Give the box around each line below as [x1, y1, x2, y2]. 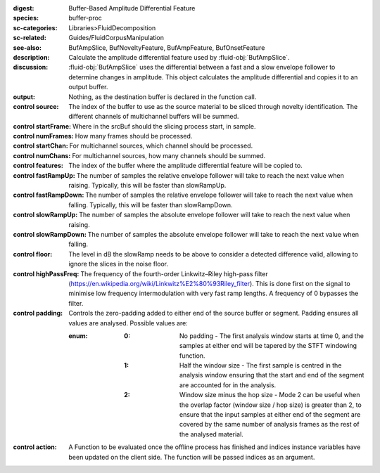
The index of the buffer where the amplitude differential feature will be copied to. [68, 162, 303, 170]
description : [13, 53, 50, 61]
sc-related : [13, 34, 47, 42]
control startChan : [13, 141, 68, 150]
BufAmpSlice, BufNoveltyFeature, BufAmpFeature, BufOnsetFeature [68, 43, 265, 52]
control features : [13, 162, 63, 170]
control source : [13, 102, 59, 110]
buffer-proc [68, 14, 102, 22]
